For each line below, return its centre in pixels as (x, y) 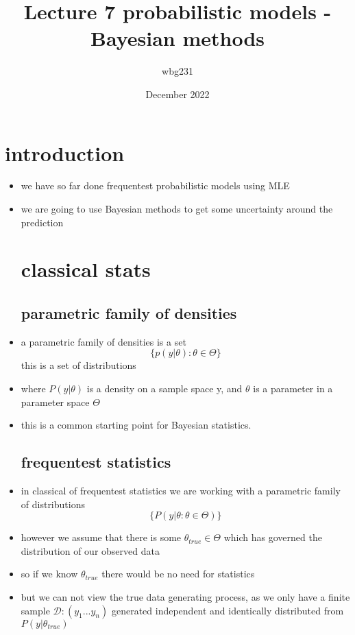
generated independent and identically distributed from (228, 610)
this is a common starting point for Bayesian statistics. (136, 425)
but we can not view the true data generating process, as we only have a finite (185, 596)
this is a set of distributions (78, 365)
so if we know (49, 574)
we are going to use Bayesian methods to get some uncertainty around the (177, 209)
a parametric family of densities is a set (103, 341)
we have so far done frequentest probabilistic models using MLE (155, 185)
